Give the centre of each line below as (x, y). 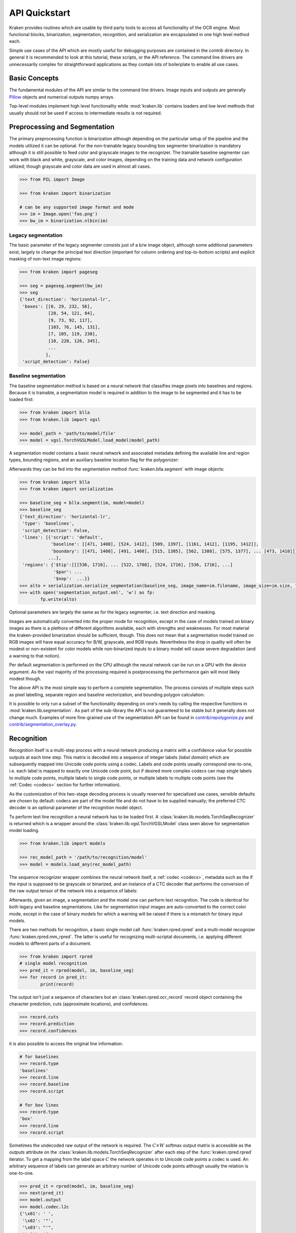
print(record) (57, 984)
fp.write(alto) (59, 599)
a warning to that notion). (35, 655)
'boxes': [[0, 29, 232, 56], (57, 306)
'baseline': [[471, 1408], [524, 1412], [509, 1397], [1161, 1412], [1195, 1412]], (155, 544)
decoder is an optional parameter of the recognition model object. (76, 808)
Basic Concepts (34, 78)
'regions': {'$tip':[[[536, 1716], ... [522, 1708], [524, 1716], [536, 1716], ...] (128, 565)
